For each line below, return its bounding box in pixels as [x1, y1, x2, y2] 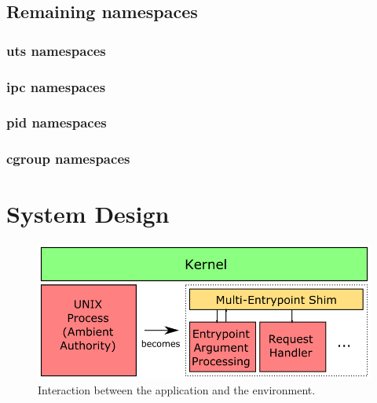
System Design [6, 198, 170, 230]
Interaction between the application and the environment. [38, 382, 316, 398]
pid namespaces [6, 113, 107, 132]
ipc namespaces [6, 76, 106, 96]
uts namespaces [6, 40, 106, 60]
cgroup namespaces [6, 149, 130, 168]
